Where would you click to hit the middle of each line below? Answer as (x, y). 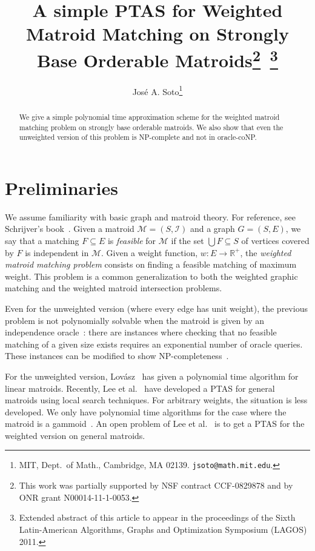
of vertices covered (275, 240)
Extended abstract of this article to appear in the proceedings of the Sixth (157, 517)
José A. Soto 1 (157, 90)
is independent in (57, 252)
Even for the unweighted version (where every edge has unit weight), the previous (156, 308)
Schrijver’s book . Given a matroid (70, 229)
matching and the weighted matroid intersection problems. (114, 288)
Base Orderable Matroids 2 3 (157, 58)
